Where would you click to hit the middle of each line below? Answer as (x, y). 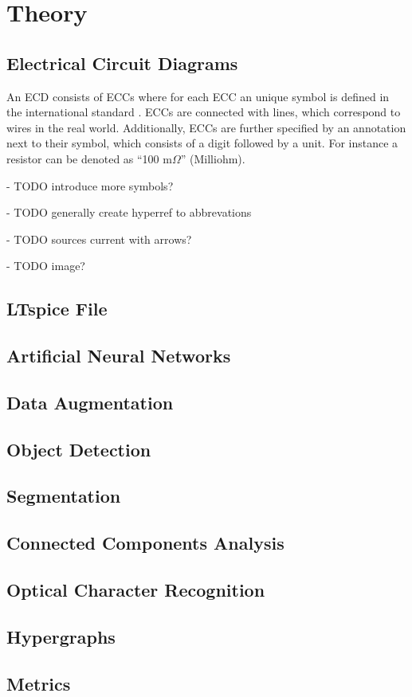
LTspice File (57, 309)
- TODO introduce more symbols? (90, 185)
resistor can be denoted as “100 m (89, 158)
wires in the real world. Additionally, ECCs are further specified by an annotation (206, 127)
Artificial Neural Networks (119, 356)
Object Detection (79, 449)
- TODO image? (46, 266)
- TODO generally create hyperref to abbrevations (129, 212)
